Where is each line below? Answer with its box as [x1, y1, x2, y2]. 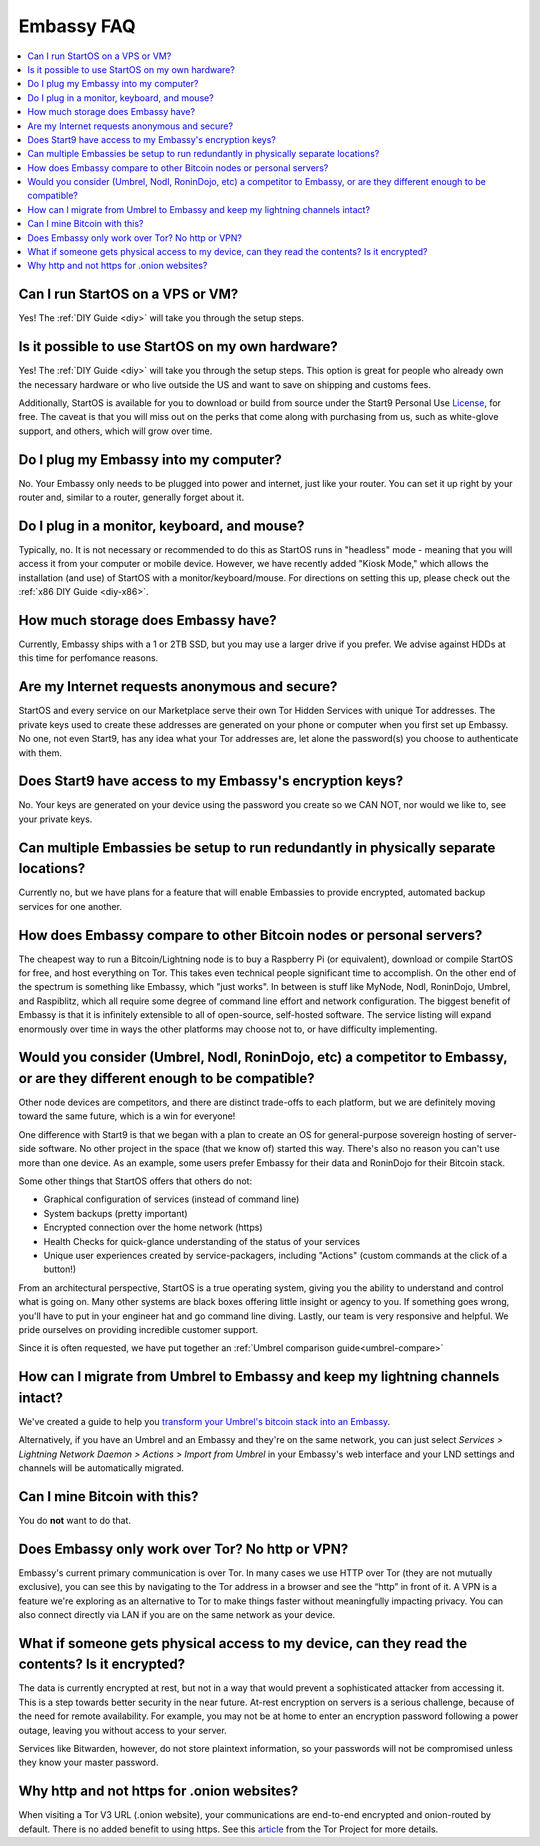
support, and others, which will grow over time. [18, 425, 213, 437]
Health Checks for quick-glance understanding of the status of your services [43, 1235, 360, 1247]
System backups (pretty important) [43, 1207, 189, 1219]
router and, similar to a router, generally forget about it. [18, 491, 245, 504]
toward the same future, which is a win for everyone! [18, 1110, 236, 1122]
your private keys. [18, 813, 93, 825]
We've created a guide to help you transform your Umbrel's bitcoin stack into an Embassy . [18, 1415, 391, 1427]
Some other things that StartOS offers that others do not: [18, 1175, 253, 1187]
